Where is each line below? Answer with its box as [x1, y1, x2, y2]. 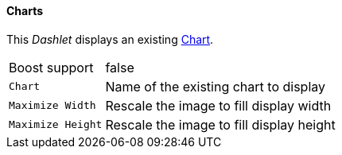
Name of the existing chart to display [105, 78, 326, 95]
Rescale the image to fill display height [105, 116, 336, 133]
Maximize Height [9, 118, 103, 131]
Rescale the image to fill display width [105, 97, 332, 114]
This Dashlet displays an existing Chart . [6, 32, 214, 46]
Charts [6, 4, 44, 17]
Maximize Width [9, 99, 96, 112]
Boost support [9, 59, 94, 76]
